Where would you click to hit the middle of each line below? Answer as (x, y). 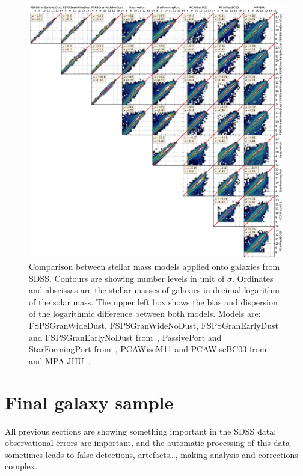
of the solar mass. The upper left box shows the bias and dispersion (153, 301)
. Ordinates (252, 278)
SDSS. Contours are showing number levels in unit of (127, 278)
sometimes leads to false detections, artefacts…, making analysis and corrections (151, 454)
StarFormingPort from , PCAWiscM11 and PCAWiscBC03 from (148, 349)
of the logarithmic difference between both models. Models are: (145, 313)
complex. (21, 466)
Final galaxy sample (89, 402)
